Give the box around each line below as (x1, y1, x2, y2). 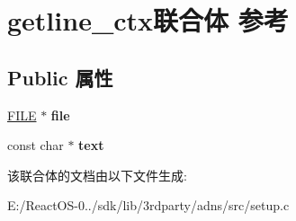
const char (7, 136, 64, 155)
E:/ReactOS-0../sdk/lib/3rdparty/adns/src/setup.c (7, 196, 290, 215)
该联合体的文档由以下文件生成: (7, 165, 187, 184)
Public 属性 (7, 63, 113, 91)
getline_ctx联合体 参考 (7, 2, 289, 39)
